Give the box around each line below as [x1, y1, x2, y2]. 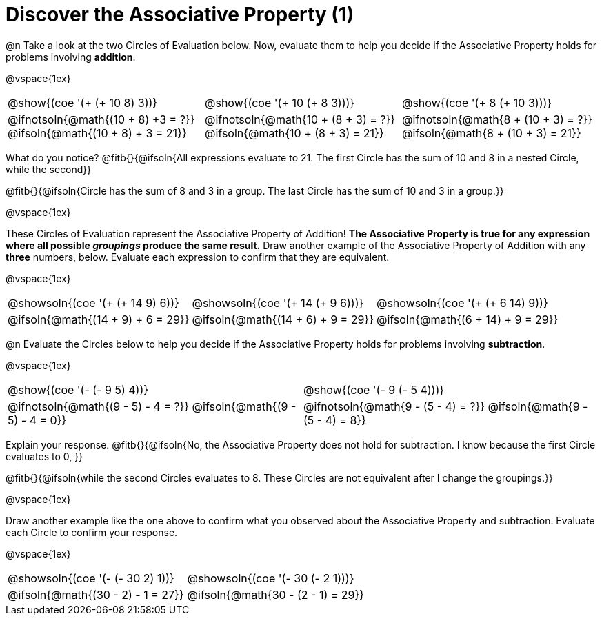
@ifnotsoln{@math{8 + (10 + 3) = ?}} [401, 112, 593, 126]
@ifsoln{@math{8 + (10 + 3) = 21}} [401, 126, 581, 140]
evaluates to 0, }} [6, 450, 83, 462]
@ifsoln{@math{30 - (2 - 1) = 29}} [187, 587, 365, 602]
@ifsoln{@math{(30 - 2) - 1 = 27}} [8, 587, 184, 602]
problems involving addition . [6, 50, 136, 63]
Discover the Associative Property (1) [6, 3, 354, 26]
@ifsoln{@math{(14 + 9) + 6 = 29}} [8, 312, 190, 326]
